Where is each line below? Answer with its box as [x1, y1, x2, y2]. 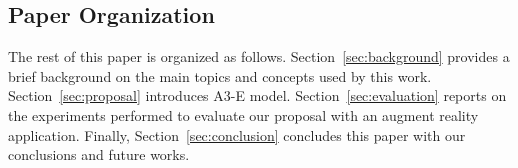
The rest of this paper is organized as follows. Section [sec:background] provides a [8, 46, 510, 67]
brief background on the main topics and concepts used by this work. [8, 65, 432, 86]
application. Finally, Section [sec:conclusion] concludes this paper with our [8, 124, 466, 145]
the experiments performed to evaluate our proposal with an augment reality [8, 104, 479, 125]
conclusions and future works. [8, 144, 190, 165]
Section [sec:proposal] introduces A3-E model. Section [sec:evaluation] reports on [8, 85, 507, 106]
